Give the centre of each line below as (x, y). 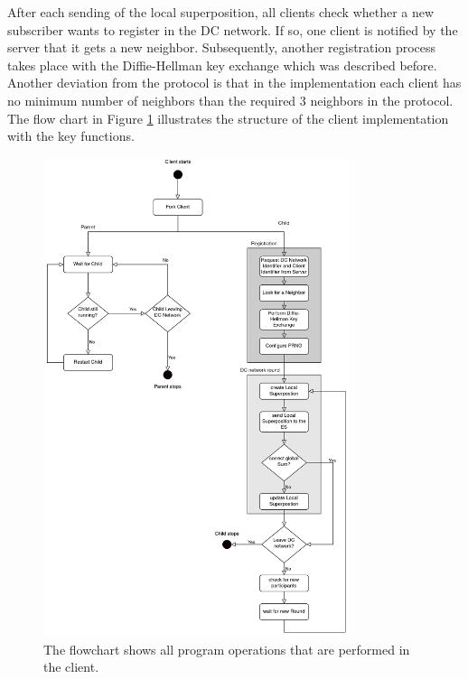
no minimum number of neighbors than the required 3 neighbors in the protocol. (230, 100)
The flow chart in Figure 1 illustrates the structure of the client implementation (228, 118)
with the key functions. (71, 136)
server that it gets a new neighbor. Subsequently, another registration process (222, 47)
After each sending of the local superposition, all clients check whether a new (221, 12)
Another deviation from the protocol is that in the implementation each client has (234, 83)
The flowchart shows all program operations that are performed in (227, 649)
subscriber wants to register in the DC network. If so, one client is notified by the (233, 29)
